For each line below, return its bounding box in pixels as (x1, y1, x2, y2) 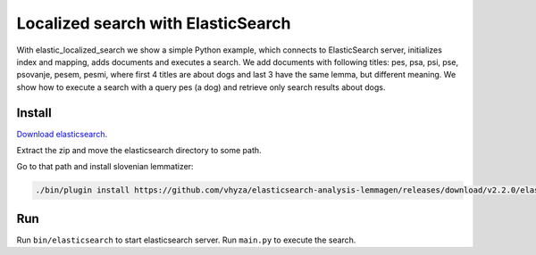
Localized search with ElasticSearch (16, 13, 291, 33)
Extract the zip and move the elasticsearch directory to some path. (16, 145, 263, 156)
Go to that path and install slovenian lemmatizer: (16, 161, 194, 172)
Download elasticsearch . (16, 128, 107, 139)
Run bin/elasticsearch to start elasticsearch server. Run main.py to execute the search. (16, 234, 356, 245)
